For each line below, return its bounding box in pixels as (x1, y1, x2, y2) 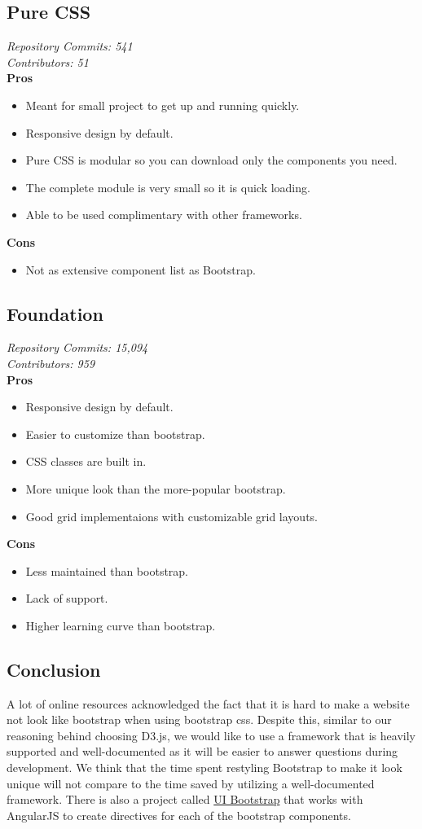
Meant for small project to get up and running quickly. (25, 96, 300, 113)
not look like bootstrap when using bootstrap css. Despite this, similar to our (7, 711, 392, 728)
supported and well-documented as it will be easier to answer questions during (7, 743, 398, 760)
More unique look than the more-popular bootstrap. (25, 480, 286, 497)
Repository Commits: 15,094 (7, 339, 148, 356)
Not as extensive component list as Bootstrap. (25, 261, 256, 278)
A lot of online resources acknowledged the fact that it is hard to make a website (7, 695, 410, 712)
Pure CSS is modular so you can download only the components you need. (25, 151, 398, 169)
